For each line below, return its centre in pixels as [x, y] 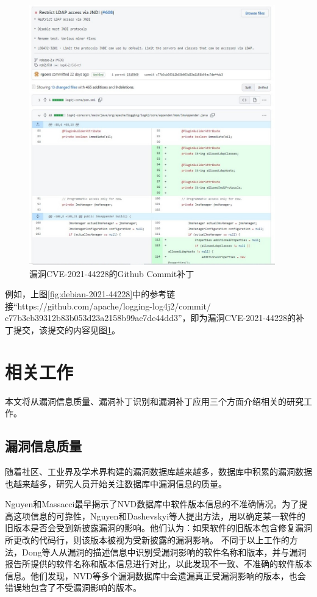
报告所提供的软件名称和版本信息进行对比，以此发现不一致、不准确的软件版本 [158, 564]
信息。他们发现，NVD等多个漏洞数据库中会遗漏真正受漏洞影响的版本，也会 [155, 575]
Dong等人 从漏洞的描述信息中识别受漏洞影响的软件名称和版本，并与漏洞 [164, 552]
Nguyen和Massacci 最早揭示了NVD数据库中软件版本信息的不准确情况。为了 [152, 504]
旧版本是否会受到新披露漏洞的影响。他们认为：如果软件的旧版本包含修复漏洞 [158, 528]
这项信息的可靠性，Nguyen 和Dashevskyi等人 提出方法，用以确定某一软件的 [159, 516]
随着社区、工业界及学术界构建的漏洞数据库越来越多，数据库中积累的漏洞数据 [158, 472]
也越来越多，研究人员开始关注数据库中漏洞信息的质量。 [116, 483]
